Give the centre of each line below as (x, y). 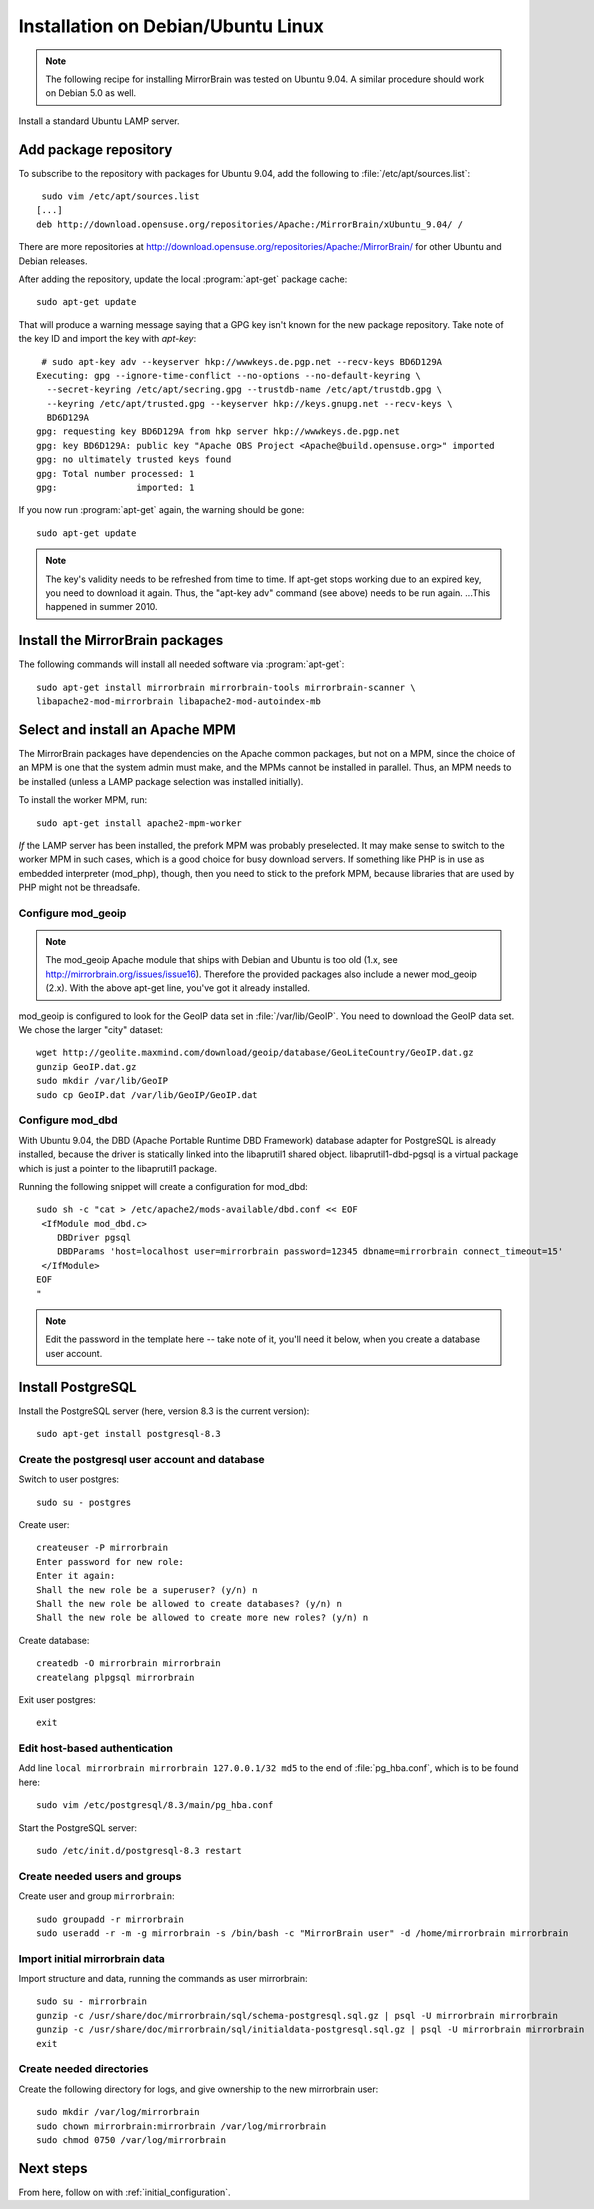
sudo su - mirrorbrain (92, 2001)
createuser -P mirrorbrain (102, 1548)
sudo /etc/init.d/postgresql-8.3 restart (139, 1851)
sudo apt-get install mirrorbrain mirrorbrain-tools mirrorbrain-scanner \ (226, 687)
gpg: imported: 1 (115, 488)
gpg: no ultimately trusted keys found (134, 459)
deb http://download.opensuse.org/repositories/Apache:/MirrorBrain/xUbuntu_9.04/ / (250, 224)
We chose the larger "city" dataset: (91, 1030)
